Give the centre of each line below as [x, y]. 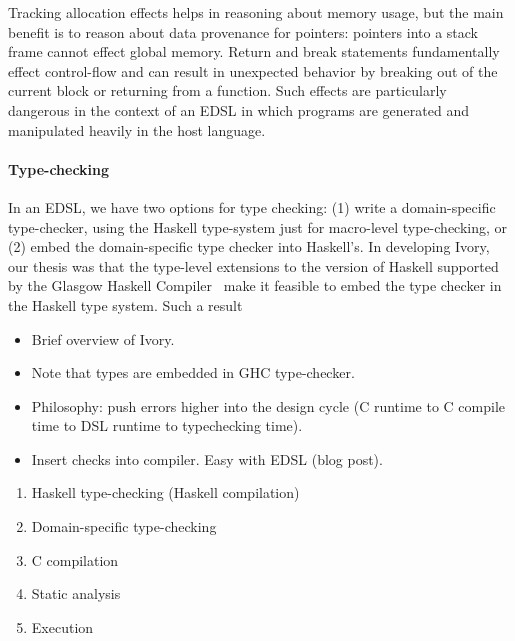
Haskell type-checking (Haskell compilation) [165, 492]
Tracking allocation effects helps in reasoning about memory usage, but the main [256, 12]
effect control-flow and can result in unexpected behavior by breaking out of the [253, 70]
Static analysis [76, 593]
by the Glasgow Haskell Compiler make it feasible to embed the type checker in [255, 285]
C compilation [75, 559]
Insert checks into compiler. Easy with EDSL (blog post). [207, 458]
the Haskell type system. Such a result [125, 304]
